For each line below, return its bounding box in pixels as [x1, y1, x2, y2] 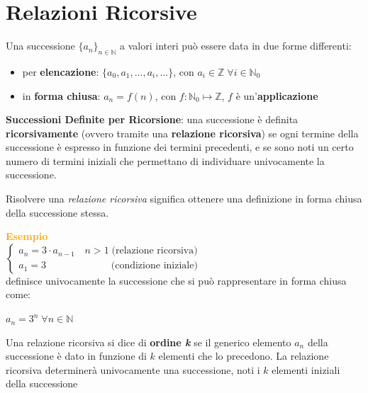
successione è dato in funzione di [6, 348, 147, 363]
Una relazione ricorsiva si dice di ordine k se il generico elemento [6, 334, 291, 349]
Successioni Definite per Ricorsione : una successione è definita [6, 112, 299, 127]
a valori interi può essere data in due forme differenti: [120, 38, 352, 53]
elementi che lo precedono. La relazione [158, 348, 329, 363]
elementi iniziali [272, 362, 340, 377]
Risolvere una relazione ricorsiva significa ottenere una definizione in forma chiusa [6, 191, 362, 206]
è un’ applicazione [235, 88, 318, 103]
